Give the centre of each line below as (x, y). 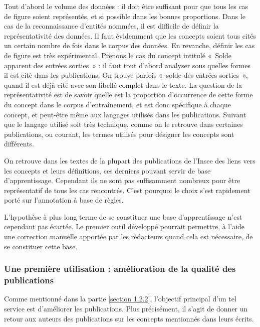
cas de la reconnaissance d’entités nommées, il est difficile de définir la (111, 26)
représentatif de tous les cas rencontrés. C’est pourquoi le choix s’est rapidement (127, 190)
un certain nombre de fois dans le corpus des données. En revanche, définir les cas (129, 45)
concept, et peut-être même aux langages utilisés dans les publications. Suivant (125, 114)
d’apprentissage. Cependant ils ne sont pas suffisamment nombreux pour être (122, 180)
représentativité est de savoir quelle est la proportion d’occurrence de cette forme (128, 95)
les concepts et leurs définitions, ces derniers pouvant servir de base (107, 170)
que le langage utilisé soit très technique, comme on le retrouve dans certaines (123, 124)
